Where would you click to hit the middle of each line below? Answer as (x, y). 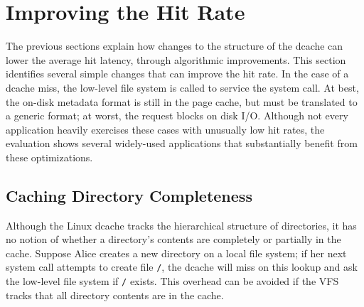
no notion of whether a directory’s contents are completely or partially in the (173, 239)
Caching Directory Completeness (129, 195)
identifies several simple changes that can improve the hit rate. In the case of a (177, 74)
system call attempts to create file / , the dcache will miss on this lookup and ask (182, 267)
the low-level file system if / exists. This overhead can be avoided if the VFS (172, 281)
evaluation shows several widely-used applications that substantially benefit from (182, 143)
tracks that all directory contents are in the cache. (115, 295)
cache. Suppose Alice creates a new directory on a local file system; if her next (176, 253)
